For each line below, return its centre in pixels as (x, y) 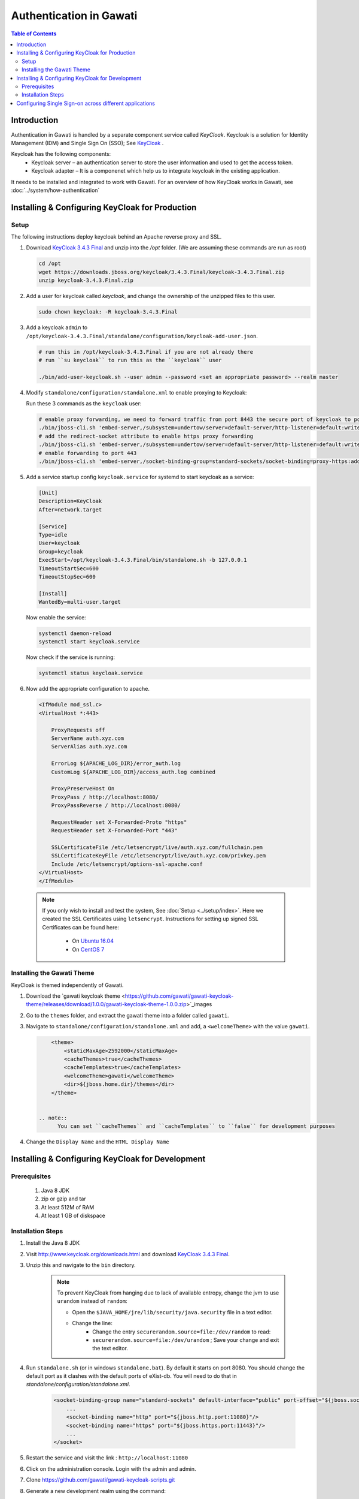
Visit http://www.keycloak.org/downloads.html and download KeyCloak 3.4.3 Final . (128, 1254)
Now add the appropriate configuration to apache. (88, 689)
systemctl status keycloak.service (91, 673)
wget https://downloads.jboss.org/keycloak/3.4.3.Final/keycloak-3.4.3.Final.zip (162, 272)
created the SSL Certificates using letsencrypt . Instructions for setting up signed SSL (150, 919)
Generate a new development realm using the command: (96, 1491)
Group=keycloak (61, 551)
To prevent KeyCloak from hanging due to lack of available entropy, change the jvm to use (168, 1293)
